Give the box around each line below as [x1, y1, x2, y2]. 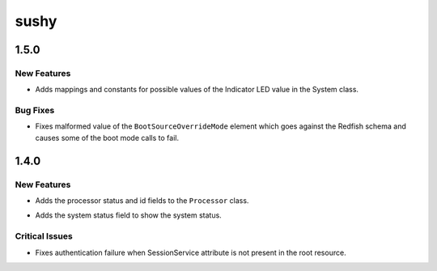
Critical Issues [15, 231, 73, 242]
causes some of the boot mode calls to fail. [35, 133, 180, 142]
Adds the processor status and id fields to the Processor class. [35, 196, 249, 205]
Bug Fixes [15, 105, 55, 116]
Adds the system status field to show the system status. [35, 210, 222, 220]
